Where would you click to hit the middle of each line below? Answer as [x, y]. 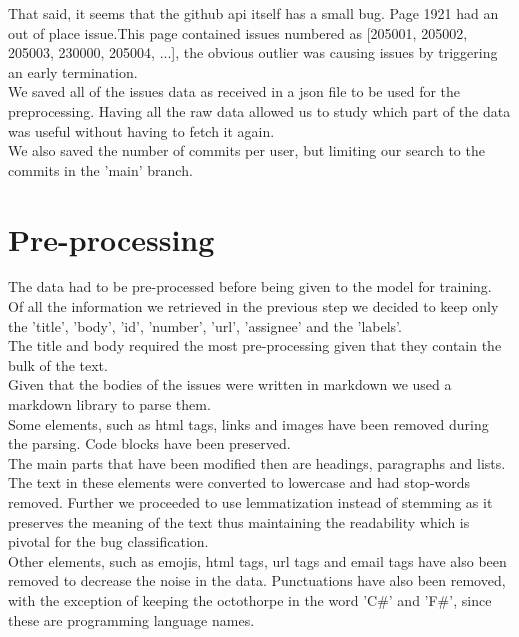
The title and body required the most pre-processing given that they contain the [255, 345]
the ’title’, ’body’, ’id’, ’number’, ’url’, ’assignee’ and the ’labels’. [205, 325]
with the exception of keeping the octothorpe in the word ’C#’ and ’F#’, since [250, 599]
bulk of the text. [58, 364]
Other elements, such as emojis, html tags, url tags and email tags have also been [257, 560]
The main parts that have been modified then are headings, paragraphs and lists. [257, 462]
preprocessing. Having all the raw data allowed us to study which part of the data [259, 110]
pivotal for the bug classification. [108, 541]
